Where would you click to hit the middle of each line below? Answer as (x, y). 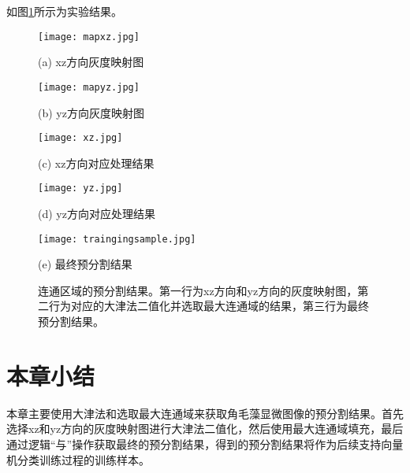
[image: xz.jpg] (80, 138)
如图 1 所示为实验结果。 (64, 11)
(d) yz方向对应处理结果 (97, 213)
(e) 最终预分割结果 (85, 264)
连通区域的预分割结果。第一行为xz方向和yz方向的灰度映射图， (198, 290)
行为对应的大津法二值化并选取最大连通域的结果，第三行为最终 (209, 306)
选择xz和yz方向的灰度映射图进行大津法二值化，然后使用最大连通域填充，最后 (205, 429)
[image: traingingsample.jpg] (117, 239)
